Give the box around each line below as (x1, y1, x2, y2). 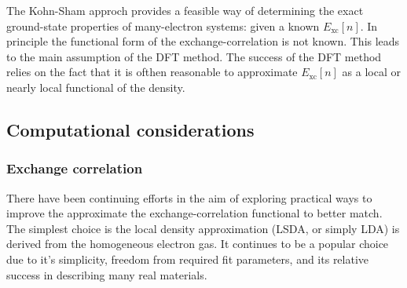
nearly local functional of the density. (6, 78, 185, 95)
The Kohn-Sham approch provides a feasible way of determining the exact (6, 2, 364, 18)
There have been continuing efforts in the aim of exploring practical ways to (6, 189, 372, 206)
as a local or (342, 64, 401, 80)
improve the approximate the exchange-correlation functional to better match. (6, 205, 383, 221)
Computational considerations (6, 117, 255, 141)
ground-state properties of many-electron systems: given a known (6, 17, 320, 34)
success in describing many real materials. (6, 266, 207, 283)
